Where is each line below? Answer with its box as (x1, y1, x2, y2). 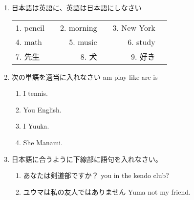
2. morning (60, 22, 97, 33)
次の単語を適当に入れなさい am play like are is (11, 71, 158, 82)
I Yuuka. (23, 121, 49, 131)
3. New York (112, 22, 155, 33)
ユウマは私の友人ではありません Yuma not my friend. (23, 186, 191, 197)
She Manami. (23, 137, 63, 147)
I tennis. (23, 88, 48, 98)
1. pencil (15, 22, 44, 33)
